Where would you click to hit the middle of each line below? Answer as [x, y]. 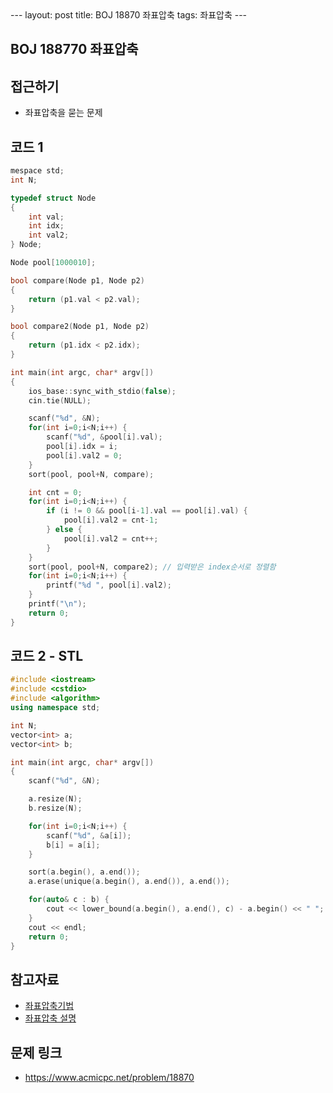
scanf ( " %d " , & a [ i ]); [89, 835]
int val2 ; [49, 235]
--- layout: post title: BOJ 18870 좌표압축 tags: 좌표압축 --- [129, 15]
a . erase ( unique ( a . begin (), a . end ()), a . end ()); [129, 882]
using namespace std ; [55, 708]
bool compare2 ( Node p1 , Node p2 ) [80, 327]
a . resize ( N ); [55, 799]
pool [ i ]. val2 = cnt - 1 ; [111, 520]
